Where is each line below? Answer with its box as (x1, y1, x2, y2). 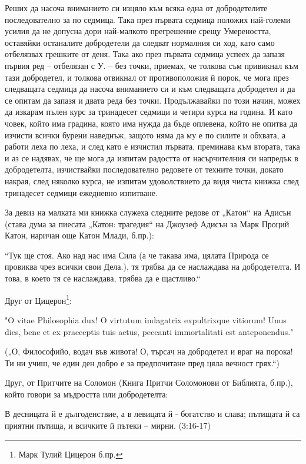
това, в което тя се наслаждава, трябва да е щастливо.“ (5, 272, 201, 284)
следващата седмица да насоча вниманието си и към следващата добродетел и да (5, 82, 295, 95)
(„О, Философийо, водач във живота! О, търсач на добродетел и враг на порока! (5, 345, 293, 357)
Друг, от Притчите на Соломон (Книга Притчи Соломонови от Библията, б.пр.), (5, 376, 293, 389)
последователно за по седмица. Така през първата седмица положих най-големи (5, 13, 291, 25)
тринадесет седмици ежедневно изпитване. (5, 186, 158, 198)
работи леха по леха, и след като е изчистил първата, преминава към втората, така (5, 140, 300, 153)
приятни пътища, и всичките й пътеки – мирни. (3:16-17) (5, 419, 211, 432)
